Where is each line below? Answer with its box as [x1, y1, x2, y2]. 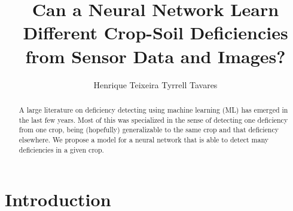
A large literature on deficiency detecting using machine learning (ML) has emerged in [19, 104, 288, 114]
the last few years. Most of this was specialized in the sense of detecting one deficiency [19, 114, 288, 125]
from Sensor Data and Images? [25, 44, 286, 68]
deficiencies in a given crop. [19, 144, 104, 154]
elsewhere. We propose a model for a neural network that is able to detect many [19, 134, 268, 144]
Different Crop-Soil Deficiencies [23, 20, 288, 45]
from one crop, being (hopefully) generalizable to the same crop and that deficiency [19, 125, 279, 135]
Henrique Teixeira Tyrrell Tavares [93, 78, 218, 91]
